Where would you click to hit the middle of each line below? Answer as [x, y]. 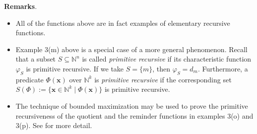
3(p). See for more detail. [54, 125]
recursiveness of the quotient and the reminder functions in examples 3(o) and [134, 115]
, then [161, 68]
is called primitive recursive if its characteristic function [167, 59]
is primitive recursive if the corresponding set [163, 79]
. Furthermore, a [223, 68]
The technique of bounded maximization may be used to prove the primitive [132, 105]
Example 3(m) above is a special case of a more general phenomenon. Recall [131, 49]
